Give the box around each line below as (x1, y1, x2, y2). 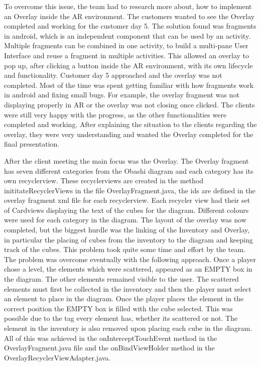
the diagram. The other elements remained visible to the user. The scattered (4, 274, 239, 284)
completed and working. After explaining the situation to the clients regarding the (4, 119, 257, 130)
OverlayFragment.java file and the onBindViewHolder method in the (4, 342, 215, 353)
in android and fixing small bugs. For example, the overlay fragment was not (4, 89, 239, 100)
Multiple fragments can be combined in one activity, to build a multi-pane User (4, 40, 248, 51)
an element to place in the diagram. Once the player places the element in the (4, 293, 244, 304)
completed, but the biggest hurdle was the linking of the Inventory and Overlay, (4, 224, 250, 235)
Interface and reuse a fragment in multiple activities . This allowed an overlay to (4, 50, 249, 60)
